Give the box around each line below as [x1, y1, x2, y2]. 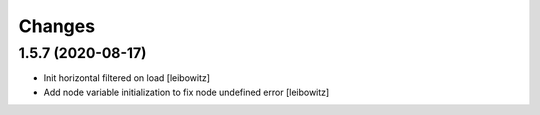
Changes [18, 15, 95, 37]
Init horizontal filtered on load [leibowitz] [43, 72, 210, 84]
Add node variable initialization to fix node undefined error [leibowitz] [43, 86, 330, 98]
